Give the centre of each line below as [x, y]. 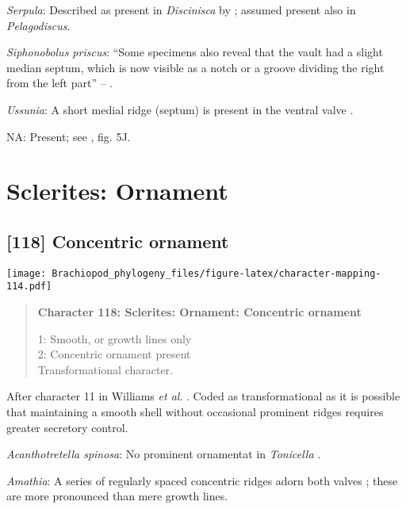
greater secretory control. [67, 427]
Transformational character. [105, 369]
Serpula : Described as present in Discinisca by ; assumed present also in [181, 10]
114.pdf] [29, 287]
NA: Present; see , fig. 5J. [69, 136]
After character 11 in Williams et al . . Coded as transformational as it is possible [203, 396]
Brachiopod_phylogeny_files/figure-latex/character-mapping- [216, 273]
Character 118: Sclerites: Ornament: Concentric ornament [199, 312]
